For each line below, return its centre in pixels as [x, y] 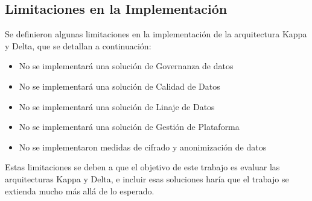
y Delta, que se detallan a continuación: [78, 45]
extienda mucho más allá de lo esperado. [80, 190]
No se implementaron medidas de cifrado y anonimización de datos [143, 147]
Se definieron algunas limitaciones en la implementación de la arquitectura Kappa [156, 34]
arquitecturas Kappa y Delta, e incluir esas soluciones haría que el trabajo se [147, 178]
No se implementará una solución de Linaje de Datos [117, 106]
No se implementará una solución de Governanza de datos [126, 66]
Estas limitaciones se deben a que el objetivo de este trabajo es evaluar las [142, 167]
